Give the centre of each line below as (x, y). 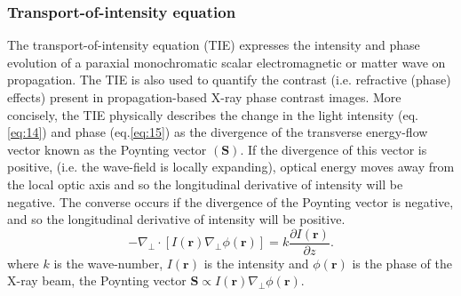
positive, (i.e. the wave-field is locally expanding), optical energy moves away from (231, 167)
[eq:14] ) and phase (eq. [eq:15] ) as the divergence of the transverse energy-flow (218, 132)
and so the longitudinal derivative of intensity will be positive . (176, 219)
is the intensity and (256, 263)
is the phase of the (402, 263)
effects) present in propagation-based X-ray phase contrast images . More (204, 97)
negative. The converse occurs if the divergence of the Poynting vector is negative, (230, 201)
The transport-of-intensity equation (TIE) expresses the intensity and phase (214, 45)
